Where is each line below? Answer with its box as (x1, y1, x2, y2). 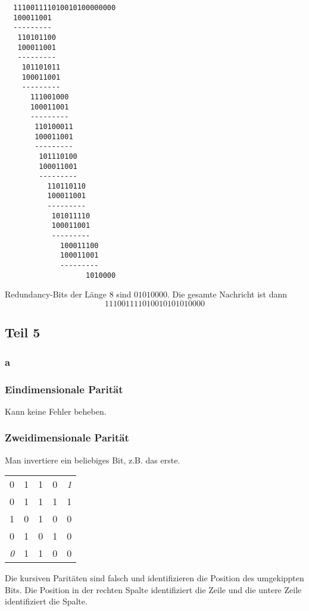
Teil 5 (5, 323, 40, 341)
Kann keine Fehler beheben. (5, 405, 107, 417)
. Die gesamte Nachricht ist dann (167, 288, 288, 300)
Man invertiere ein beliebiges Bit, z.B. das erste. (5, 453, 180, 466)
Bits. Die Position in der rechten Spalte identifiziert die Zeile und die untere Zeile (5, 583, 302, 596)
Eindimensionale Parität (5, 381, 123, 396)
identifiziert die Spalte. (5, 595, 88, 607)
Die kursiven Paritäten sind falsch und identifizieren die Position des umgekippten (5, 572, 304, 584)
